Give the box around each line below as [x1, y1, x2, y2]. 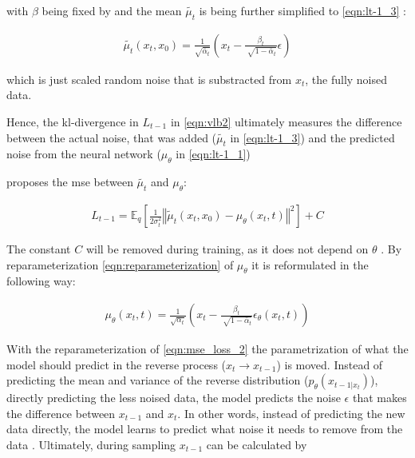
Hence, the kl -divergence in [6, 114, 139, 130]
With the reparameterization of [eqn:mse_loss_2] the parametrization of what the [6, 341, 409, 357]
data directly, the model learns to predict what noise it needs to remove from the [6, 420, 403, 437]
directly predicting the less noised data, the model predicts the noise [6, 389, 341, 406]
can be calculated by [206, 436, 307, 453]
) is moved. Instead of [276, 356, 383, 372]
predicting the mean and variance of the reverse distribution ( [6, 372, 309, 388]
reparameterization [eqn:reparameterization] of [6, 256, 234, 273]
